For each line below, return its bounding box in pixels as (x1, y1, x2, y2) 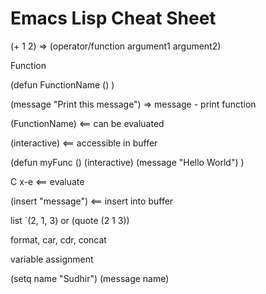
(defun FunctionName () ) (10, 78, 115, 91)
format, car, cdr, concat (10, 233, 107, 246)
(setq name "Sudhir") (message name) (10, 272, 170, 284)
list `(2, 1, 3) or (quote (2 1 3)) (10, 214, 130, 226)
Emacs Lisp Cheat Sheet (10, 7, 217, 30)
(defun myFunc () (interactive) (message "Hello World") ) (10, 156, 245, 168)
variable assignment (10, 253, 94, 265)
